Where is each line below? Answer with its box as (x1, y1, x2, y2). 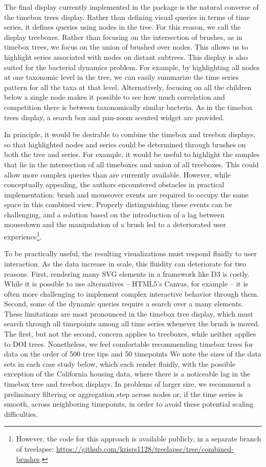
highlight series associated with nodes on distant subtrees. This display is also (4, 51, 248, 62)
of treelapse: (16, 443, 54, 454)
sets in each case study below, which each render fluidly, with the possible (4, 358, 236, 369)
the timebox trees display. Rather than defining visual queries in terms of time (4, 11, 250, 22)
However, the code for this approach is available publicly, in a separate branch (16, 433, 261, 444)
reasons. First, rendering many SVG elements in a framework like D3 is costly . (4, 268, 250, 279)
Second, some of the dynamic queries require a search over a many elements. (4, 298, 243, 309)
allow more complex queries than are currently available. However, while (4, 169, 231, 180)
